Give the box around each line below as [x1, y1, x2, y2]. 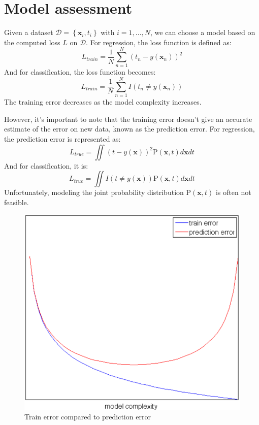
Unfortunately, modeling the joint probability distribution [4, 187, 184, 198]
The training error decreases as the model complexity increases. [4, 96, 202, 107]
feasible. [4, 197, 29, 207]
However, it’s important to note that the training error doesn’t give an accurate [4, 113, 252, 124]
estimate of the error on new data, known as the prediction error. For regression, [4, 123, 255, 134]
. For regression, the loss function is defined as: [86, 37, 232, 47]
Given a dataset [4, 27, 53, 38]
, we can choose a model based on [150, 27, 255, 38]
